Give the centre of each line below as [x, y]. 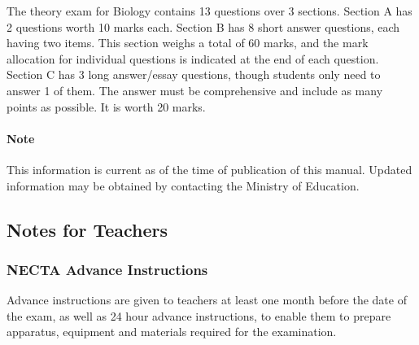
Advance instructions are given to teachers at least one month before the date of [207, 300]
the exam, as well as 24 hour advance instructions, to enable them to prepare [199, 315]
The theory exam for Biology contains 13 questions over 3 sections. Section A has [209, 11]
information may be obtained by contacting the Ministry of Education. [183, 185]
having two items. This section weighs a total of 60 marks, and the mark [188, 43]
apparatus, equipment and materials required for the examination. [172, 332]
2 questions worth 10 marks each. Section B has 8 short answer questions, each [203, 26]
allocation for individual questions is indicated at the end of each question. [193, 58]
